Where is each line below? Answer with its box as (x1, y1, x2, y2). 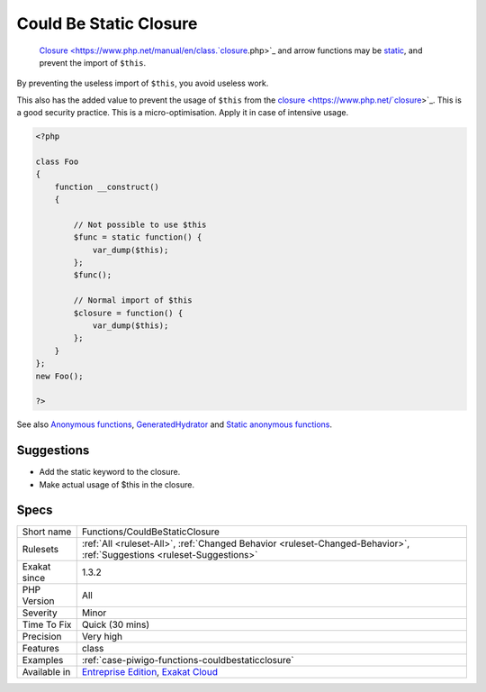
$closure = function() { (73, 307, 184, 318)
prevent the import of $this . (39, 57, 147, 68)
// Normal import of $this (73, 296, 193, 305)
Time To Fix (22, 618, 72, 631)
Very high (81, 631, 123, 643)
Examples (22, 654, 64, 667)
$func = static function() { (73, 232, 202, 242)
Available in (22, 666, 71, 678)
